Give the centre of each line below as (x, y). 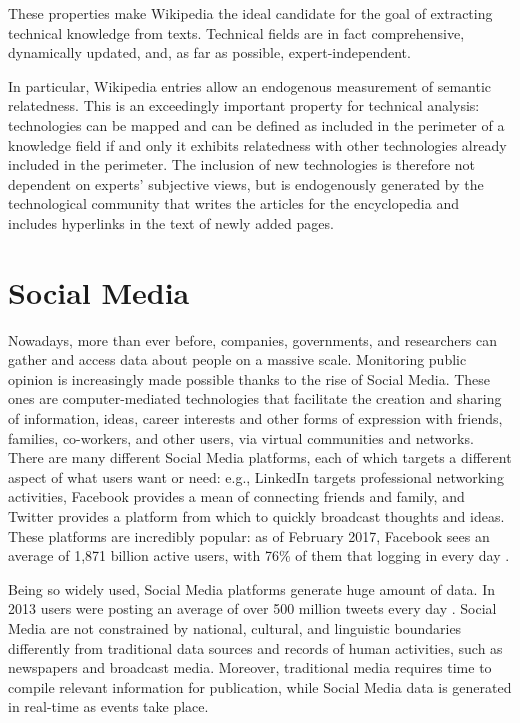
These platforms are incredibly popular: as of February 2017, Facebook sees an (249, 535)
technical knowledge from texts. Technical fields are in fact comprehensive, (236, 32)
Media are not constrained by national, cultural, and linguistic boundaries (235, 627)
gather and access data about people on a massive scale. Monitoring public (237, 359)
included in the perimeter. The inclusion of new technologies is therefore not (242, 164)
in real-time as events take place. (108, 706)
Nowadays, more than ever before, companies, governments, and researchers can (253, 339)
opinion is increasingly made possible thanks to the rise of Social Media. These (249, 378)
